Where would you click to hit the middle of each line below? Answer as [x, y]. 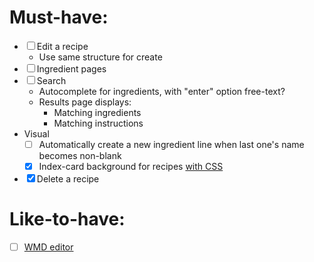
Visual [36, 133]
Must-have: [59, 17]
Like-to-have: [67, 219]
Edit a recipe [62, 46]
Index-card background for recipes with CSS [131, 166]
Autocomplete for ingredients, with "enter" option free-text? [162, 91]
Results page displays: [85, 102]
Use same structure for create [100, 57]
